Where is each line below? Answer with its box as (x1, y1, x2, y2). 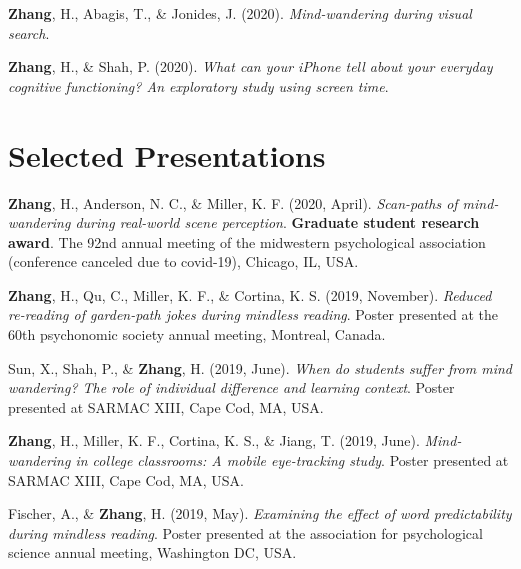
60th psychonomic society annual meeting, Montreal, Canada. (8, 324, 386, 345)
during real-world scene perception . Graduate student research (75, 212, 480, 233)
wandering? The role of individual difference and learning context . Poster (8, 377, 455, 398)
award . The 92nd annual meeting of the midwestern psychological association (8, 231, 486, 252)
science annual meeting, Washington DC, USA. (8, 542, 297, 563)
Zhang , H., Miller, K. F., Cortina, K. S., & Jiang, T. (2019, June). (8, 430, 420, 451)
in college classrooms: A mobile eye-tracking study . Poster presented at (75, 450, 509, 471)
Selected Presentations (8, 134, 326, 175)
